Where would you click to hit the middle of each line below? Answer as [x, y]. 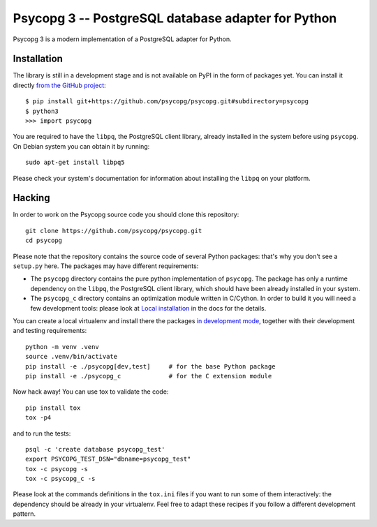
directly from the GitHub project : [59, 85]
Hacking [31, 198]
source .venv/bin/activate [72, 357]
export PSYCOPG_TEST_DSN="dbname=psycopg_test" [108, 459]
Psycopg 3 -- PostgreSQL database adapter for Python [175, 18]
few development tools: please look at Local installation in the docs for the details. [148, 308]
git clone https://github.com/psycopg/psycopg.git [114, 231]
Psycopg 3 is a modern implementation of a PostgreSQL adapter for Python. [122, 39]
